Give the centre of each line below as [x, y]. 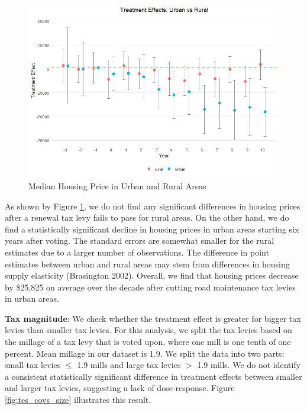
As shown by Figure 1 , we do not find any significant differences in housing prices [153, 206]
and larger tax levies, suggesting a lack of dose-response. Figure [120, 388]
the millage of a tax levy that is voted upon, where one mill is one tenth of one [148, 342]
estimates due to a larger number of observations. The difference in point [137, 252]
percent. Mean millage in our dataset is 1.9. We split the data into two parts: [145, 353]
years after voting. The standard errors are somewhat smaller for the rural [140, 240]
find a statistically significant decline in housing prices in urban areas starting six [152, 229]
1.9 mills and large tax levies [129, 365]
